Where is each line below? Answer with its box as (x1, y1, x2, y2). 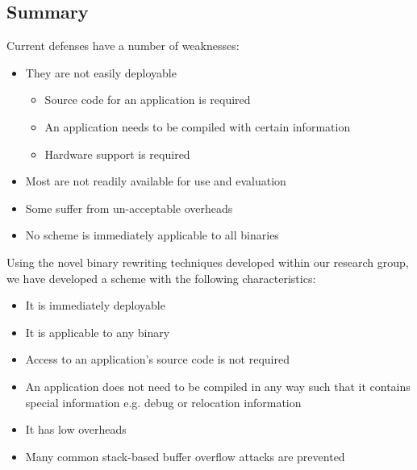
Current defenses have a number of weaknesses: (6, 37, 240, 54)
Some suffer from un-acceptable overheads (25, 199, 233, 216)
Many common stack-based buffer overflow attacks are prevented (25, 447, 345, 464)
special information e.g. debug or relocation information (25, 393, 302, 410)
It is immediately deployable (25, 297, 165, 314)
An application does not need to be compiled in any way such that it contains (25, 377, 411, 394)
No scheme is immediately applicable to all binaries (25, 227, 279, 243)
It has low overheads (25, 421, 127, 438)
